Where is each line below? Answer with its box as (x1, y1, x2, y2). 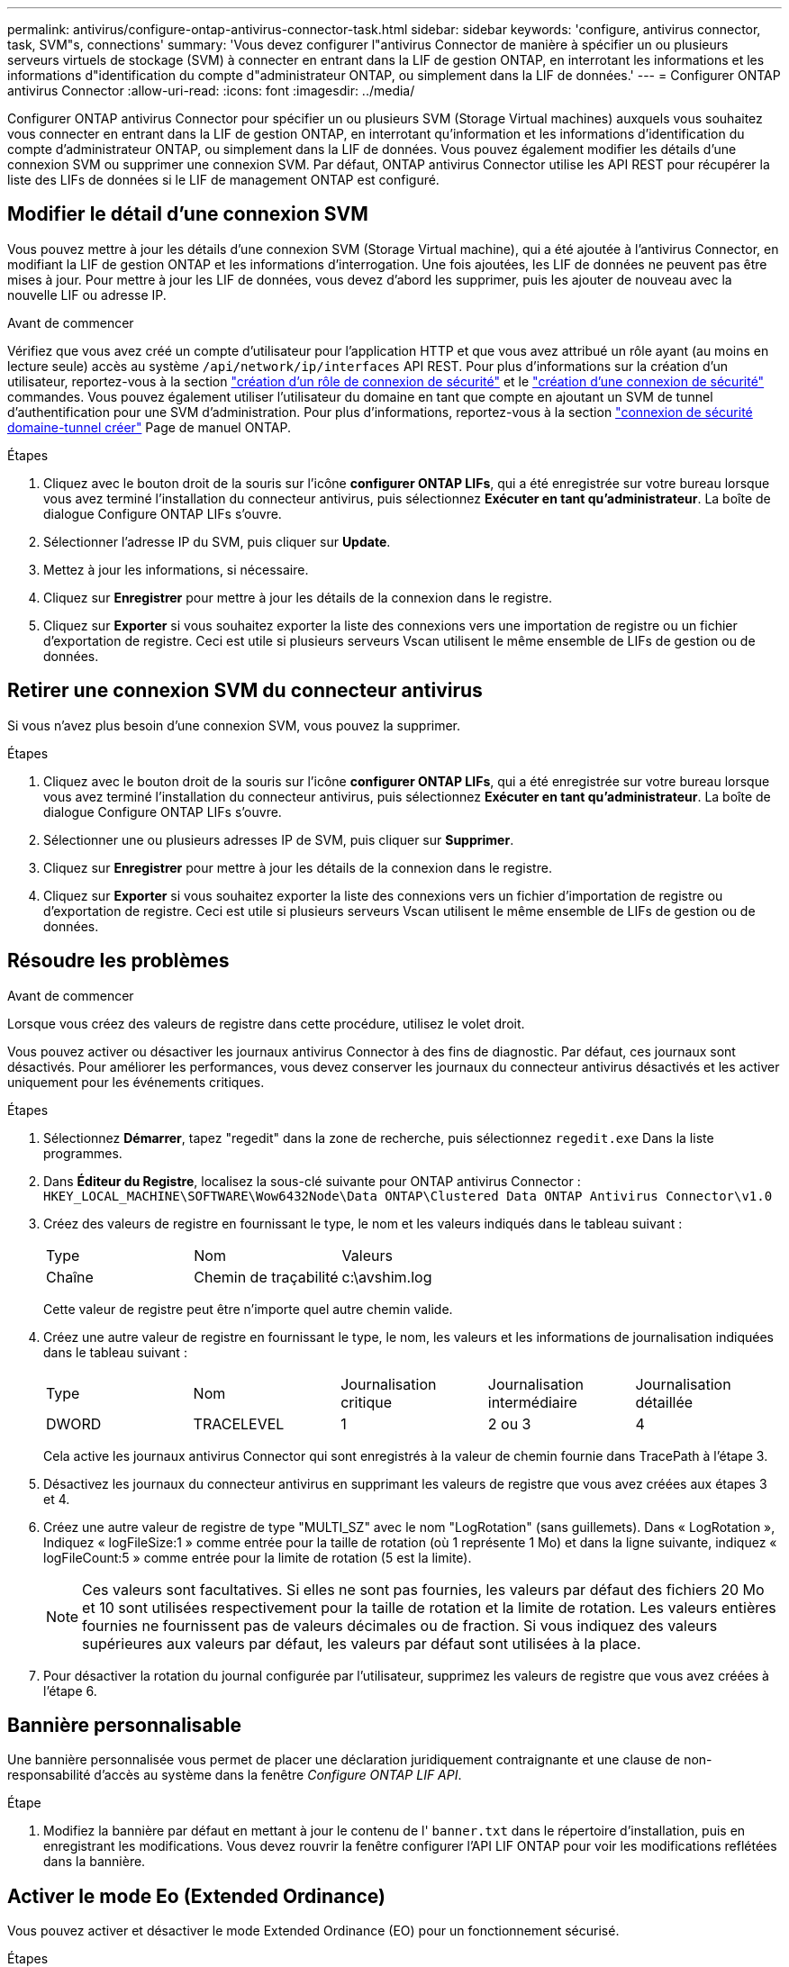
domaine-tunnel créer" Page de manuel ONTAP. (7, 419, 291, 435)
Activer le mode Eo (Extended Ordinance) (7, 1884, 385, 1908)
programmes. (43, 1145, 122, 1161)
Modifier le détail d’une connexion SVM (7, 203, 368, 226)
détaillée (635, 1392, 694, 1411)
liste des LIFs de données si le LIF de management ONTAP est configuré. (7, 172, 440, 187)
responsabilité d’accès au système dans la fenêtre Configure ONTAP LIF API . (7, 1767, 462, 1783)
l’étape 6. (43, 1682, 97, 1699)
